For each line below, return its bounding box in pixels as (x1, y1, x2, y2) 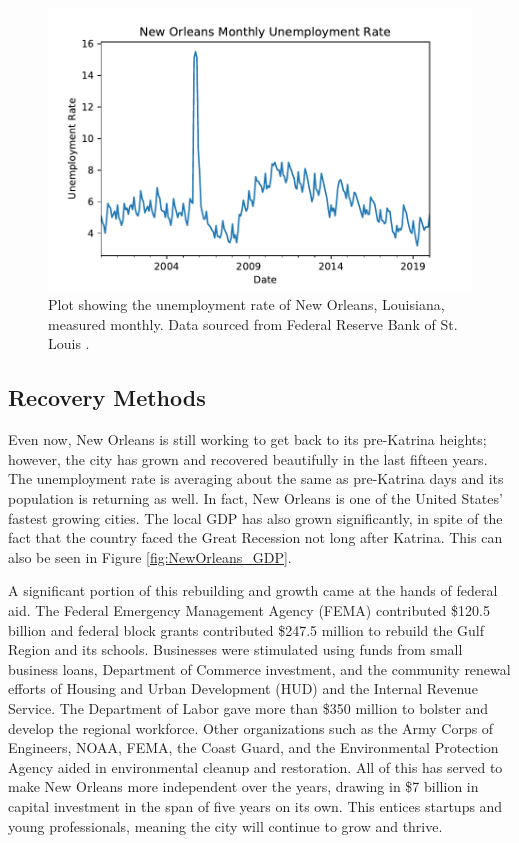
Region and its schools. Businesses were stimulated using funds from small (8, 639, 463, 660)
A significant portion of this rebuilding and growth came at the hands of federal (8, 580, 498, 601)
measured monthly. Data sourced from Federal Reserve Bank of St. (48, 313, 458, 334)
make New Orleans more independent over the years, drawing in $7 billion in (8, 776, 479, 797)
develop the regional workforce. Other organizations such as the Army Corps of (8, 717, 494, 738)
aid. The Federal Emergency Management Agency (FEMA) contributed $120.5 (8, 599, 490, 620)
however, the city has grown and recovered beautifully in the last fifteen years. (8, 448, 488, 469)
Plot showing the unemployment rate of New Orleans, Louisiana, (48, 294, 445, 315)
